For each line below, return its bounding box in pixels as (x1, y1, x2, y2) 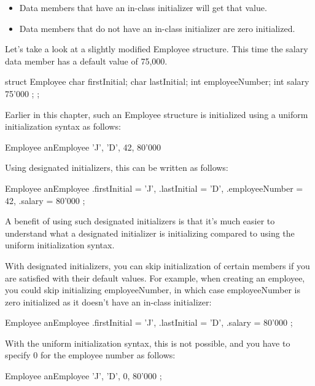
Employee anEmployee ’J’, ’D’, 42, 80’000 (5, 140, 161, 153)
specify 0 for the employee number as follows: (5, 349, 176, 361)
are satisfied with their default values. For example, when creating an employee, (5, 271, 305, 284)
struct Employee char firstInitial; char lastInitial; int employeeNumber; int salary (5, 75, 309, 88)
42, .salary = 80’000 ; (5, 194, 85, 207)
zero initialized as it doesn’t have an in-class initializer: (5, 295, 212, 308)
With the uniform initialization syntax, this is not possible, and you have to (5, 336, 290, 349)
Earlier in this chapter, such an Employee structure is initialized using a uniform (5, 108, 308, 120)
